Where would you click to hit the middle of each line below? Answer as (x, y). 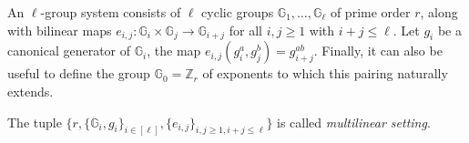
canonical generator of (69, 51)
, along (439, 12)
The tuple (35, 122)
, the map (174, 51)
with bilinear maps (60, 30)
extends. (31, 91)
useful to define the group (79, 73)
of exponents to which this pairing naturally (325, 73)
